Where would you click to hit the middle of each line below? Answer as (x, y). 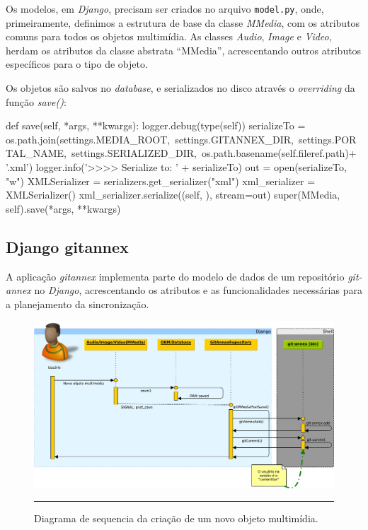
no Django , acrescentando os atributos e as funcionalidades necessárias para (198, 290)
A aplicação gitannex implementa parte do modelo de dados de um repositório (175, 276)
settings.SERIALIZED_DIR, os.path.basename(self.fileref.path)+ (214, 153)
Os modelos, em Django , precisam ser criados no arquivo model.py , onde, (165, 8)
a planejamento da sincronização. (77, 304)
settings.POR (327, 139)
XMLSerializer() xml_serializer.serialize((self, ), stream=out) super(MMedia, (173, 195)
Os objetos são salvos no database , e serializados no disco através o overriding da (180, 88)
